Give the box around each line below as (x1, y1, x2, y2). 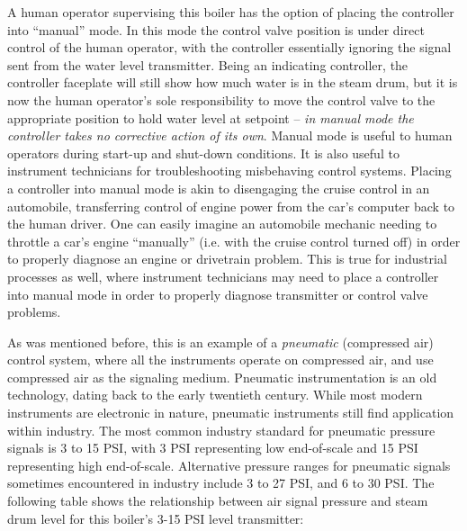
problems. (7, 302, 61, 321)
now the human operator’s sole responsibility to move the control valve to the (7, 90, 436, 109)
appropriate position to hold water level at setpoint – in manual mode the (7, 108, 414, 127)
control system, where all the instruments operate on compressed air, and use (7, 350, 434, 369)
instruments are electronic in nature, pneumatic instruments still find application (7, 403, 454, 422)
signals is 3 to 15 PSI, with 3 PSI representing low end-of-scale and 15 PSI (7, 438, 418, 457)
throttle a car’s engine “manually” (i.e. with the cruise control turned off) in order (7, 231, 461, 250)
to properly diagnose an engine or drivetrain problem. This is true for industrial (7, 249, 447, 268)
